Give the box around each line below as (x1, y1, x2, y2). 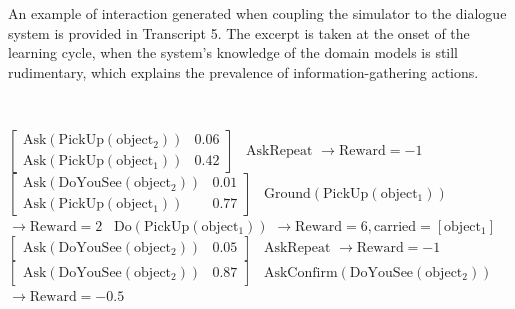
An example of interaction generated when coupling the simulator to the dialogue (8, 3, 507, 23)
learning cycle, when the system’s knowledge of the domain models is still (8, 42, 459, 63)
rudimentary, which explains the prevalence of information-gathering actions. (8, 61, 479, 82)
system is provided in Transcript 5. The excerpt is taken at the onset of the (8, 22, 470, 43)
